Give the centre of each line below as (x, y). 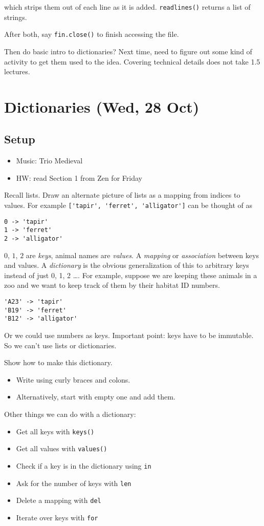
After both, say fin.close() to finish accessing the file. (92, 34)
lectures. (17, 71)
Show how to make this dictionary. (58, 362)
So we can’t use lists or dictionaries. (60, 345)
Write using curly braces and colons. (73, 379)
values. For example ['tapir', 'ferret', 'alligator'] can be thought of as (128, 205)
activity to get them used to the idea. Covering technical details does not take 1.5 (132, 61)
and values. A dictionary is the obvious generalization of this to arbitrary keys (127, 265)
